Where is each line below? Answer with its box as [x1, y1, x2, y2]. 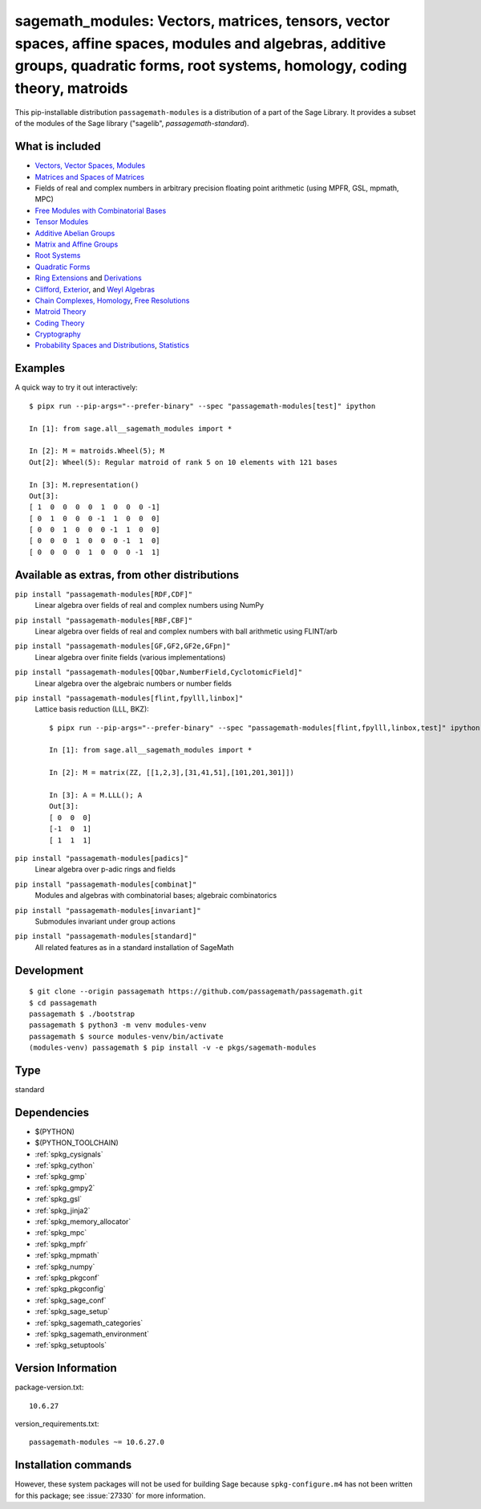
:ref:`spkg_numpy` [34, 1262, 95, 1271]
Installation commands [14, 1458, 132, 1472]
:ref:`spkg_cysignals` [34, 1149, 103, 1159]
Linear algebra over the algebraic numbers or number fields [34, 679, 232, 688]
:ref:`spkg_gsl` [34, 1194, 83, 1204]
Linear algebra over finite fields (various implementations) [34, 652, 226, 662]
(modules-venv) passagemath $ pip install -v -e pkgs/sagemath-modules [29, 1043, 317, 1052]
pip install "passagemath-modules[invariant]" [14, 906, 201, 915]
